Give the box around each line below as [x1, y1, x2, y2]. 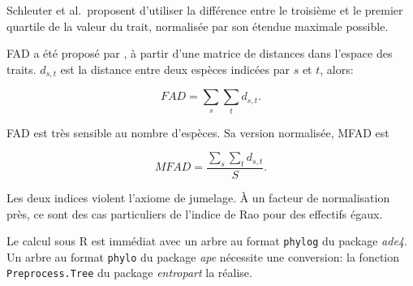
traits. [6, 60, 37, 77]
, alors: [320, 60, 354, 77]
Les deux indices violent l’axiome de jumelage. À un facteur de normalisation [6, 188, 390, 206]
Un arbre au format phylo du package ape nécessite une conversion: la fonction [6, 248, 400, 265]
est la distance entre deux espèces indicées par [60, 60, 290, 77]
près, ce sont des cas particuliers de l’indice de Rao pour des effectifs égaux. [6, 205, 383, 222]
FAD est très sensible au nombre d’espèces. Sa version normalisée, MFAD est [6, 123, 389, 141]
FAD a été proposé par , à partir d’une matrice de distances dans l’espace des [6, 45, 393, 62]
